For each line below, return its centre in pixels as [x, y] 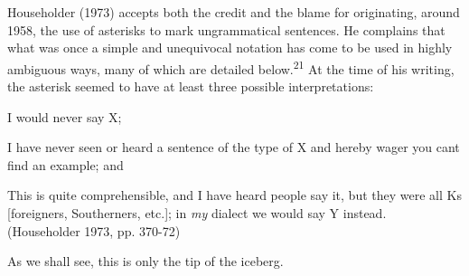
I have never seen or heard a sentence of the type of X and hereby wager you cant [234, 147]
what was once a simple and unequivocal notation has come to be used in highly [230, 48]
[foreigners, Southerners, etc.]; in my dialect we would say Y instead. [197, 213]
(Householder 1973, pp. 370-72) [94, 230]
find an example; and [66, 164]
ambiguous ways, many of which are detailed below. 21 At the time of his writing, [231, 67]
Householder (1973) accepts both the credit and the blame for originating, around [234, 12]
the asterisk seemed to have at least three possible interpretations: [191, 86]
